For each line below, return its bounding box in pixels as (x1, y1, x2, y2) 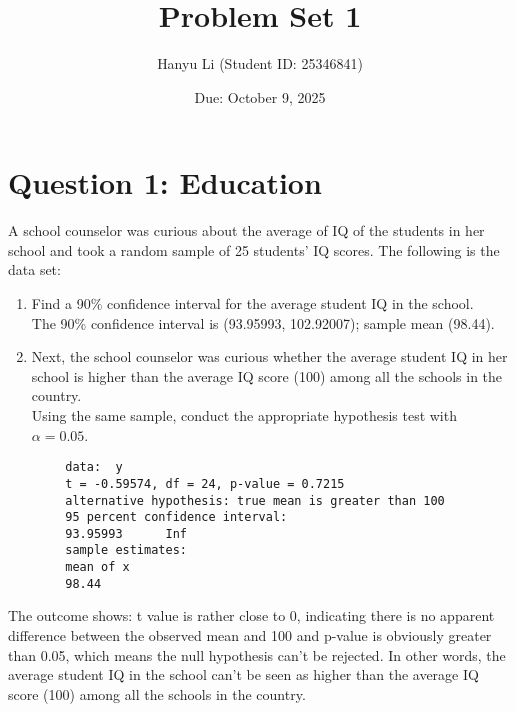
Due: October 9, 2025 (194, 86, 326, 107)
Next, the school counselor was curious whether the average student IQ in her (31, 346, 508, 367)
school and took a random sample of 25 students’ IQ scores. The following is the (8, 239, 500, 260)
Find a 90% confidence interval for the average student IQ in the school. (31, 293, 474, 314)
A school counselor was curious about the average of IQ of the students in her (8, 220, 485, 241)
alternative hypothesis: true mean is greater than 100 (65, 493, 445, 508)
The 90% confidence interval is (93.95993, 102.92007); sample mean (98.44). (31, 312, 495, 333)
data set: (8, 259, 61, 280)
